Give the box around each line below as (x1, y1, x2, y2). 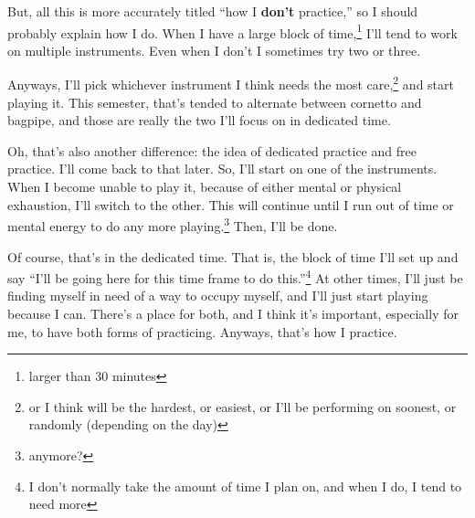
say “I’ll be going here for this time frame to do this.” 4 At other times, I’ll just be (7, 266, 463, 287)
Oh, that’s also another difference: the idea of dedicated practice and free (7, 141, 417, 160)
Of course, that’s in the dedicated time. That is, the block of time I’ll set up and (7, 247, 459, 266)
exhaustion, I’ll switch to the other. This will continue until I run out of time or (7, 195, 454, 214)
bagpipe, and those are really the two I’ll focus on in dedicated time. (7, 111, 391, 130)
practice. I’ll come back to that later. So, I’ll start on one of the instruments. (7, 159, 438, 178)
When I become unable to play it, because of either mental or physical (7, 177, 402, 196)
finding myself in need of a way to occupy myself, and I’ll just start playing (7, 286, 428, 305)
